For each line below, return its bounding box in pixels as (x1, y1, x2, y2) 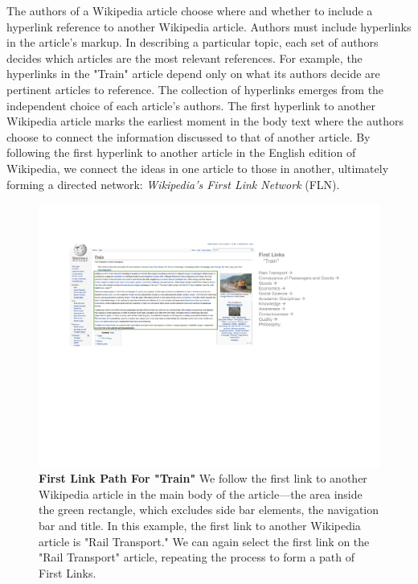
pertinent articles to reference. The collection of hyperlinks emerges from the (6, 80, 384, 97)
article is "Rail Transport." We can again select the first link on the (39, 533, 370, 549)
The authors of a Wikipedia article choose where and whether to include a (6, 2, 373, 19)
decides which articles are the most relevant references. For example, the (6, 49, 363, 66)
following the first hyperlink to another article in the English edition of (6, 144, 356, 161)
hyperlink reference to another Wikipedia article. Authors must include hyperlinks (6, 18, 412, 35)
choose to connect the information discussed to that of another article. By (6, 128, 371, 145)
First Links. (39, 564, 96, 581)
